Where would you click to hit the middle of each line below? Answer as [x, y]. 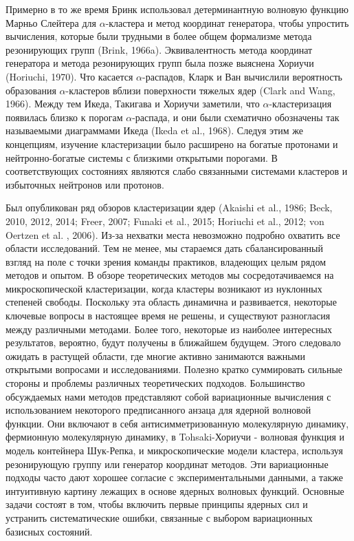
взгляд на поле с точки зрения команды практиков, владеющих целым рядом [166, 261]
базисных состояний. [49, 531]
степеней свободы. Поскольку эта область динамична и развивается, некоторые [171, 302]
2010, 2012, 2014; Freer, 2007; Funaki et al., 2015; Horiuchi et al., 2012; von [165, 221]
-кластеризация [300, 104]
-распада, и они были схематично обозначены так [236, 117]
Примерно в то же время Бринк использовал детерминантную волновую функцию [177, 9]
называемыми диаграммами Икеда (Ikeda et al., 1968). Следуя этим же [154, 130]
